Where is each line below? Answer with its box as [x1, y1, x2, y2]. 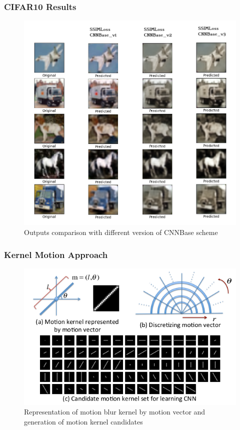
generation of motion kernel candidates [24, 416, 143, 426]
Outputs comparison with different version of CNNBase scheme [24, 227, 218, 237]
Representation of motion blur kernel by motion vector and [24, 406, 205, 417]
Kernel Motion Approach [4, 248, 108, 260]
